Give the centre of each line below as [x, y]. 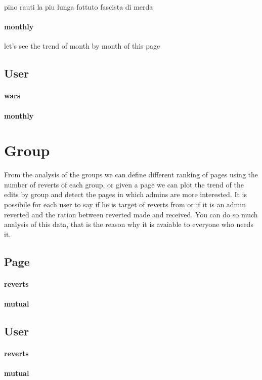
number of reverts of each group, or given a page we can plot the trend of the [124, 184]
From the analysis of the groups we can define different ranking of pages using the [131, 175]
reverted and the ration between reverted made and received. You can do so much [131, 214]
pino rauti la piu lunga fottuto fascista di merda [79, 7]
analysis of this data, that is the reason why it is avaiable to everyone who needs [129, 224]
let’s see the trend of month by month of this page [82, 46]
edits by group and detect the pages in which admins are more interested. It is [126, 194]
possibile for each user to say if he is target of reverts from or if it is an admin [125, 204]
